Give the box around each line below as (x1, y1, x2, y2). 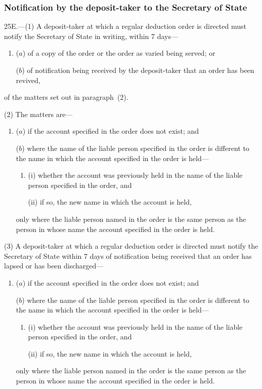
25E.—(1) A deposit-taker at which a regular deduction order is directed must (4, 21, 246, 31)
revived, (16, 74, 40, 85)
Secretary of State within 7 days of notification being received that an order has (4, 250, 252, 261)
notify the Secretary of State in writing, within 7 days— (4, 30, 179, 41)
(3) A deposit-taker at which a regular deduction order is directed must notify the (4, 241, 258, 251)
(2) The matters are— (4, 108, 73, 119)
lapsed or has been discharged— (4, 260, 104, 271)
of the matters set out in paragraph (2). (4, 92, 128, 102)
